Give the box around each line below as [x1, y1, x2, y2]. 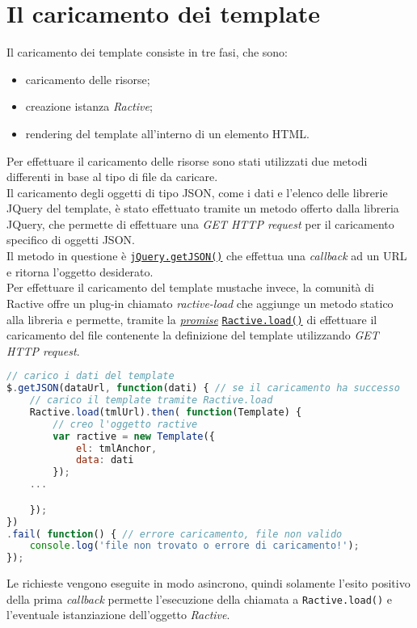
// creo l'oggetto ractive [53, 418, 198, 430]
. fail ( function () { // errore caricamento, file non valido [6, 528, 343, 540]
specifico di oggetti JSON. [6, 231, 135, 248]
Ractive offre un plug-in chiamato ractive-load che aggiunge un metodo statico [6, 294, 394, 311]
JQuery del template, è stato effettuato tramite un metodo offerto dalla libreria [6, 200, 399, 217]
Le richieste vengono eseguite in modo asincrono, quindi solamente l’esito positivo [6, 575, 411, 592]
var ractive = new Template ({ [53, 430, 215, 442]
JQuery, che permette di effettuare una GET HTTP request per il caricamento [6, 215, 394, 232]
